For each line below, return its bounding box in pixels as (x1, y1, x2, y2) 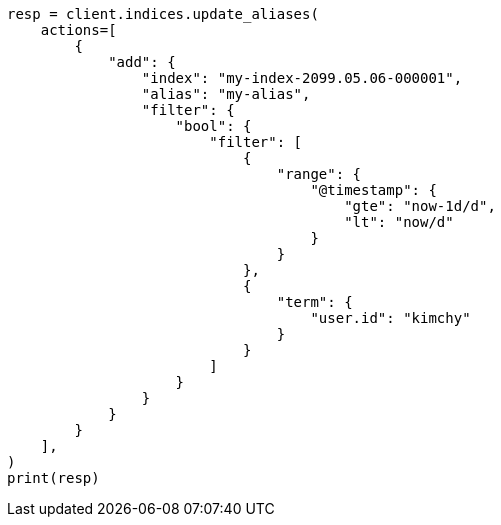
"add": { (108, 54, 176, 70)
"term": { (276, 294, 353, 310)
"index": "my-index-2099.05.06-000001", (141, 70, 463, 86)
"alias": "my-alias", (141, 86, 311, 102)
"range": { (276, 166, 362, 182)
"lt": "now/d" (344, 214, 454, 230)
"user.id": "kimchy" (310, 310, 471, 326)
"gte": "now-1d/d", (344, 198, 496, 214)
